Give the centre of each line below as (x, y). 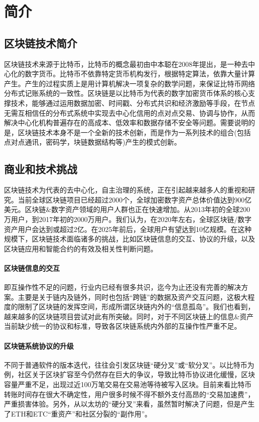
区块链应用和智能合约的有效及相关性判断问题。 (81, 248)
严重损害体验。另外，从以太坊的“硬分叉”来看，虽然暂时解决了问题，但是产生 (129, 404)
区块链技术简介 (41, 43)
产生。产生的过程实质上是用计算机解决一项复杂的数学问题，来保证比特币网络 (129, 83)
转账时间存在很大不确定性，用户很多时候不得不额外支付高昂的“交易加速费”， (129, 394)
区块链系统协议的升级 (39, 345)
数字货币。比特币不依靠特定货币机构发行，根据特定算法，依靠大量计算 (140, 74)
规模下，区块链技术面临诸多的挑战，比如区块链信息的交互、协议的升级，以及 (129, 239)
